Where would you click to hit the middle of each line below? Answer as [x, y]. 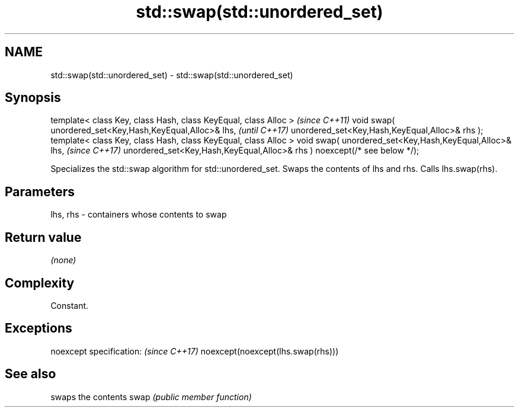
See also [31, 374]
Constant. [70, 305]
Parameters [40, 191]
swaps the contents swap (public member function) [151, 397]
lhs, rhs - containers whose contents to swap [139, 215]
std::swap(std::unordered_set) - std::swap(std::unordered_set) [172, 75]
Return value [43, 237]
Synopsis [33, 98]
